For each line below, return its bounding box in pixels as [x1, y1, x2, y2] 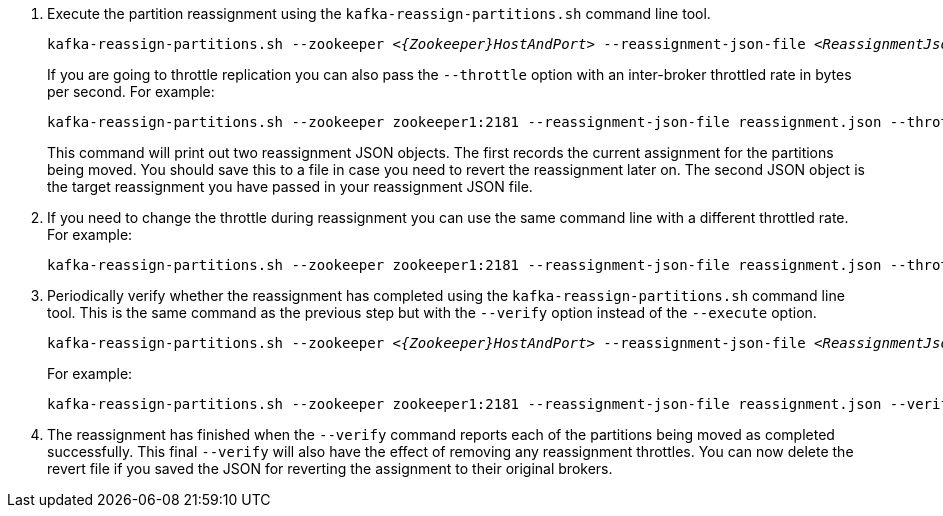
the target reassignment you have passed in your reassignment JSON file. [47, 178, 533, 195]
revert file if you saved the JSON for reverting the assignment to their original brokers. [47, 460, 613, 477]
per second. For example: [47, 83, 215, 100]
